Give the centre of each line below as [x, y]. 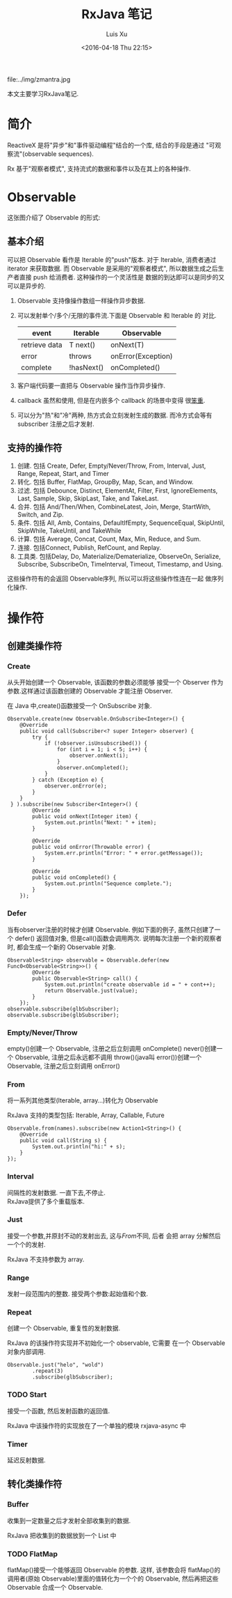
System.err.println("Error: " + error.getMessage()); [124, 853]
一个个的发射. [27, 1244]
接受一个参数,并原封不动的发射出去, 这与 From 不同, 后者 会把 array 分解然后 [114, 1236]
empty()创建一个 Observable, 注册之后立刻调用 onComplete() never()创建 [112, 1048]
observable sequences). [59, 153]
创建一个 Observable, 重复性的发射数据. [64, 1328]
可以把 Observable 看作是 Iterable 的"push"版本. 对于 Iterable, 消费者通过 [112, 259]
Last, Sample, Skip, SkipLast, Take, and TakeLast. [88, 498]
